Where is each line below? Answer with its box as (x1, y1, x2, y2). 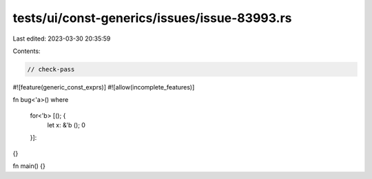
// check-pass (27, 65, 75, 73)
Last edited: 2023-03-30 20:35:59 (12, 34, 111, 43)
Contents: (12, 47, 41, 55)
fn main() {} (12, 162, 46, 170)
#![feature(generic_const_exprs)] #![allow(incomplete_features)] (12, 83, 195, 91)
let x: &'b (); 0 (47, 121, 86, 129)
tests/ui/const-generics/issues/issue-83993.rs (12, 10, 292, 25)
